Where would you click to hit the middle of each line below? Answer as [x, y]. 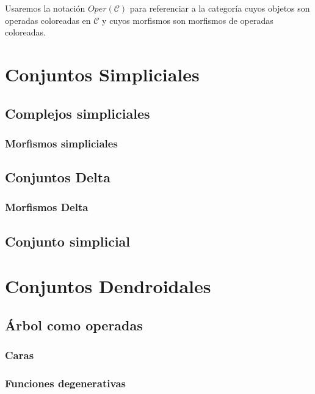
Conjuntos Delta [58, 177]
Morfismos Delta [47, 207]
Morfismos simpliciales [61, 143]
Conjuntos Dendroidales [108, 286]
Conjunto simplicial [68, 241]
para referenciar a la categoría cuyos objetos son [220, 8]
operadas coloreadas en [48, 20]
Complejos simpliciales [78, 113]
